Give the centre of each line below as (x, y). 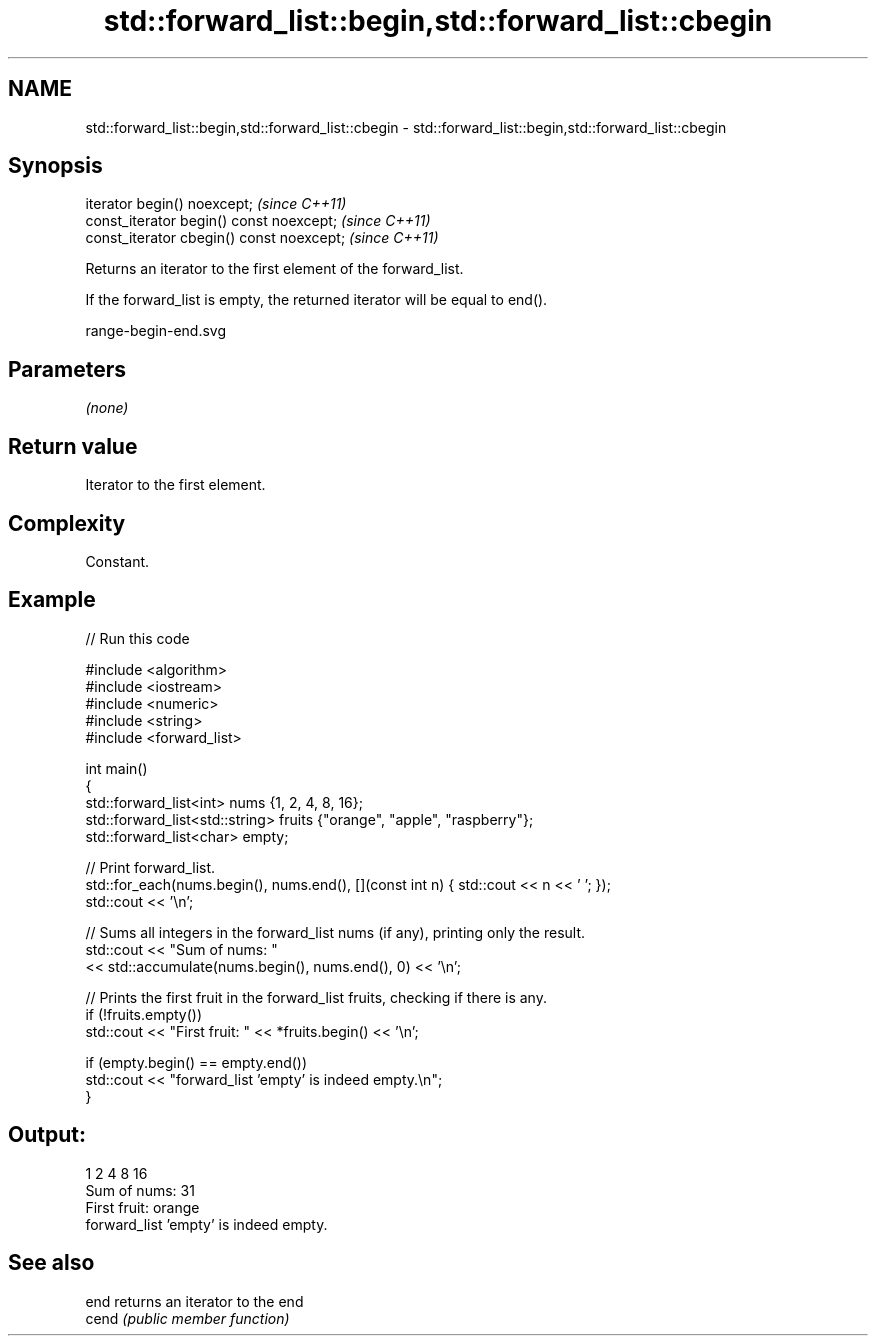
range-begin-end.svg (156, 331)
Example (52, 600)
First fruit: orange (142, 1207)
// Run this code (137, 638)
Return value (73, 446)
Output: (47, 1135)
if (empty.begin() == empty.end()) (196, 1062)
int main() (116, 768)
